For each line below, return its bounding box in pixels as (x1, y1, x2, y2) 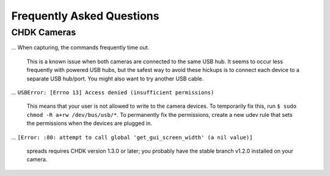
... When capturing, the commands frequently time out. (11, 44, 150, 51)
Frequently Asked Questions (11, 9, 159, 23)
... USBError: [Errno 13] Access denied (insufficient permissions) (11, 88, 215, 96)
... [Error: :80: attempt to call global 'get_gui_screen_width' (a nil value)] (11, 133, 253, 141)
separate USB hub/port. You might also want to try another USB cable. (26, 75, 204, 82)
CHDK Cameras (11, 27, 76, 38)
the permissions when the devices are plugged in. (26, 119, 153, 127)
